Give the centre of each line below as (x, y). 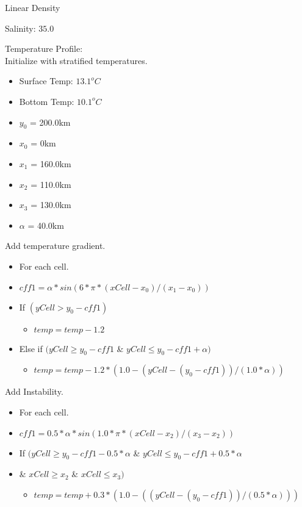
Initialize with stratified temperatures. (76, 60)
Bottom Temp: (47, 101)
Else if (31, 348)
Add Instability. (34, 391)
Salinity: (20, 28)
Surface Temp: (46, 81)
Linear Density (33, 7)
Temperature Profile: (44, 49)
